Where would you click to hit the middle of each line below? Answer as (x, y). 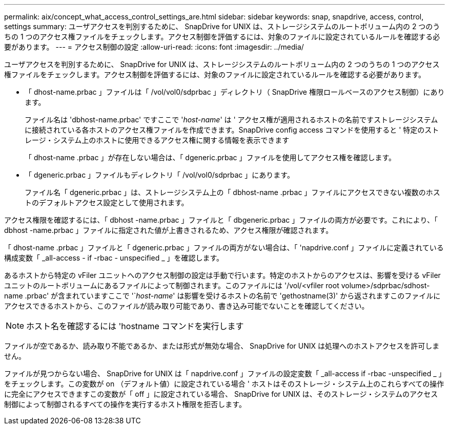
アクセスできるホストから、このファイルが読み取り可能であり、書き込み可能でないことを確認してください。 (187, 306)
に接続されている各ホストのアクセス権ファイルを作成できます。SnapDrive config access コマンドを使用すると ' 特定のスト (232, 130)
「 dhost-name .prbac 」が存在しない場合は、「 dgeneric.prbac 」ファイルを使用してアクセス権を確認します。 (210, 157)
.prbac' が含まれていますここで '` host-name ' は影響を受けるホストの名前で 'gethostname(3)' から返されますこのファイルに (233, 296)
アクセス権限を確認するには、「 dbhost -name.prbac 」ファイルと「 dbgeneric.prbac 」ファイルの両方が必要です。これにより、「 (221, 220)
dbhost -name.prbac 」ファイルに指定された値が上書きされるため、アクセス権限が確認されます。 (169, 230)
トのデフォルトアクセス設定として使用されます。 (107, 202)
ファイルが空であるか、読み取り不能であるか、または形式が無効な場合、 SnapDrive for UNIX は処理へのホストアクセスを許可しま (222, 346)
